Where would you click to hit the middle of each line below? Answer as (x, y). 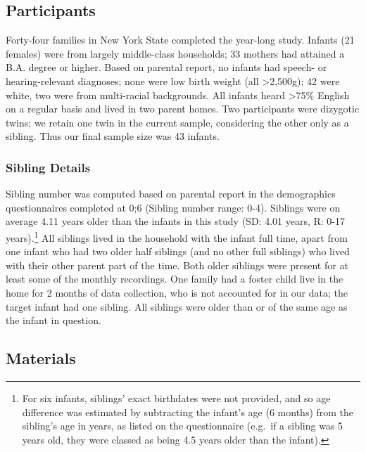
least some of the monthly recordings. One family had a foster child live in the (175, 279)
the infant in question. (53, 320)
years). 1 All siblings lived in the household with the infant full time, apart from (177, 236)
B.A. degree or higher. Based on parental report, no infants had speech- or (166, 67)
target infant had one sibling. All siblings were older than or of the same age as (177, 306)
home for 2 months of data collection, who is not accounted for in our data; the (177, 292)
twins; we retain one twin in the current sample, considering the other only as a (177, 122)
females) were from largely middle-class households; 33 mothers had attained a (175, 53)
